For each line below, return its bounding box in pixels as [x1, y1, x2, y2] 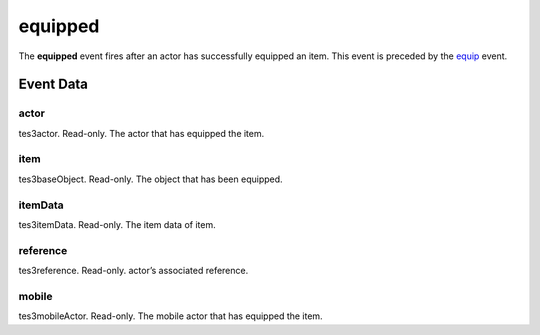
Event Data [18, 76, 89, 93]
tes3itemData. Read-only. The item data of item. [18, 218, 216, 230]
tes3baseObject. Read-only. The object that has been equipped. [18, 173, 284, 185]
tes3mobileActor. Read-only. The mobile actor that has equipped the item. [18, 310, 324, 322]
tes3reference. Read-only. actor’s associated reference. [18, 265, 249, 277]
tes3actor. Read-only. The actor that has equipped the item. [18, 127, 265, 139]
